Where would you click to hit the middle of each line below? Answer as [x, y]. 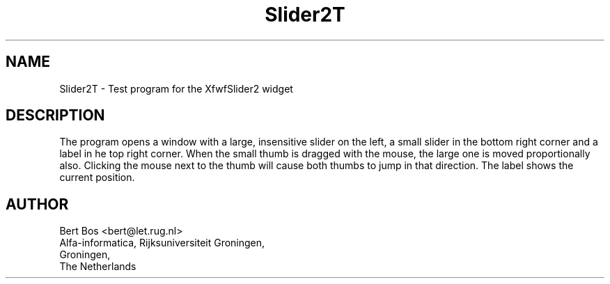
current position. [97, 177]
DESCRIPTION [55, 116]
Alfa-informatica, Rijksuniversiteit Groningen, [162, 243]
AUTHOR [37, 204]
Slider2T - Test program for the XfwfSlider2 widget [176, 88]
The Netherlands [98, 267]
